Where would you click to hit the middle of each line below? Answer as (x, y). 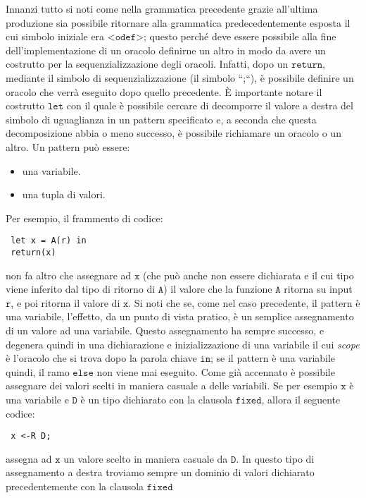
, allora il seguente (301, 399)
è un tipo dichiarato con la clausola (157, 399)
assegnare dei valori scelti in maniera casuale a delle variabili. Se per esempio (172, 385)
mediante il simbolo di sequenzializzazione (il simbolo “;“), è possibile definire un (180, 77)
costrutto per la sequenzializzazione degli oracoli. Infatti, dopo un (147, 64)
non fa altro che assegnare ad (69, 275)
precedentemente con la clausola (75, 486)
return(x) (33, 252)
